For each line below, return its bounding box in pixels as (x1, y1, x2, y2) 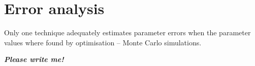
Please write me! (4, 54, 64, 64)
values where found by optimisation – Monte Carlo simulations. (4, 37, 202, 47)
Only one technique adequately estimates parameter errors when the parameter (4, 27, 251, 38)
